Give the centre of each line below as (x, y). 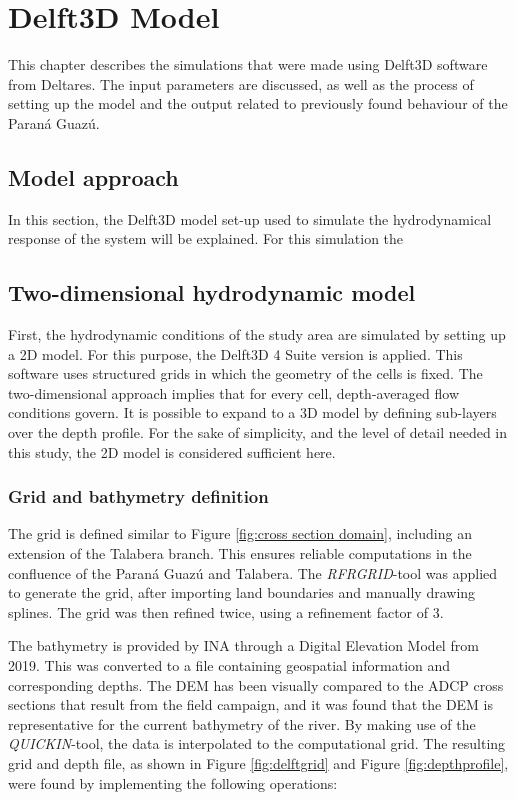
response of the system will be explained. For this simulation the (206, 238)
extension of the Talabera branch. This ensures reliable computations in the (240, 553)
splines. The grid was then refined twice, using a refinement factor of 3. (226, 611)
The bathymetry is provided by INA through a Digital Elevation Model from (243, 645)
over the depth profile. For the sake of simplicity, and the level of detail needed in (258, 432)
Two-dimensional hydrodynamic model (212, 292)
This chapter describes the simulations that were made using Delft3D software (248, 64)
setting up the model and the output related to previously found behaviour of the (258, 103)
